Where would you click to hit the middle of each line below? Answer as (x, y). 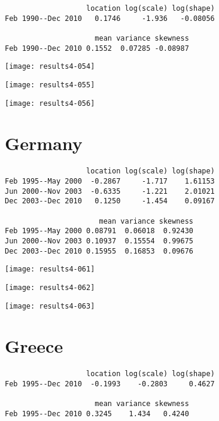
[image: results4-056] (50, 103)
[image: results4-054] (50, 67)
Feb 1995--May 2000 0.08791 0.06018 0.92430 (99, 231)
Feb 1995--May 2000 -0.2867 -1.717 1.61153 (110, 181)
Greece (34, 346)
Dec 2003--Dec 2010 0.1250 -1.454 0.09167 (110, 201)
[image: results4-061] (50, 269)
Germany (44, 143)
